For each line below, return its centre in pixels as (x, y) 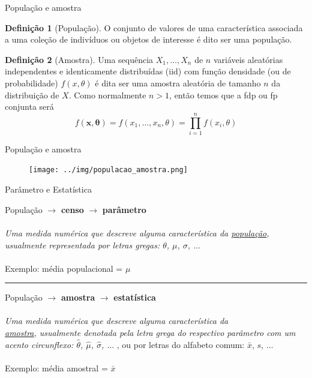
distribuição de (32, 94)
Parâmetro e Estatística (48, 189)
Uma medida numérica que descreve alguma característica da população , (137, 232)
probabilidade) (31, 82)
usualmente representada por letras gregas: (82, 244)
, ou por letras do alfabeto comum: (181, 344)
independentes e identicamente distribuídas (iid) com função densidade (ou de (148, 71)
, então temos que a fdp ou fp (223, 94)
